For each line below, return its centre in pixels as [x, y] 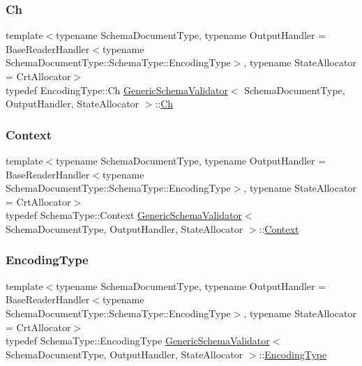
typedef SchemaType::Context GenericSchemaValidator [124, 215]
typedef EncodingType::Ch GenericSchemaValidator [117, 90]
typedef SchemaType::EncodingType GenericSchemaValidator [138, 341]
